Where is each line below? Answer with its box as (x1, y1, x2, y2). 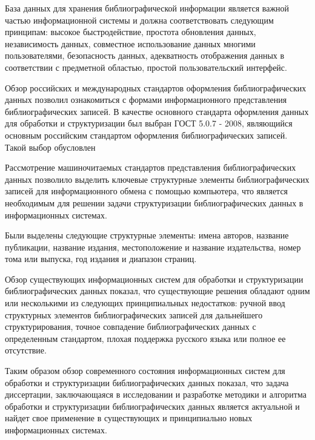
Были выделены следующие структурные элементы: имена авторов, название (5, 229, 289, 241)
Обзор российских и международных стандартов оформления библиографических (5, 81, 307, 94)
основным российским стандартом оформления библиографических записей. (5, 128, 288, 141)
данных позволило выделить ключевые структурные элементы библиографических (5, 172, 310, 185)
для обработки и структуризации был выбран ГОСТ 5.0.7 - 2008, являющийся (5, 117, 293, 130)
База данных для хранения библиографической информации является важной (5, 2, 290, 14)
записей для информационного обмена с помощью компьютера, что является (5, 185, 288, 197)
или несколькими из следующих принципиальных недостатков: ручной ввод (5, 297, 285, 309)
